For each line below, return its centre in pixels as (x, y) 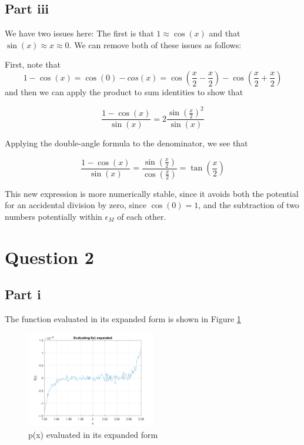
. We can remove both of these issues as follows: (155, 44)
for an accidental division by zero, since (76, 205)
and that (225, 33)
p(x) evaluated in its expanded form (93, 435)
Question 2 (49, 257)
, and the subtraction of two (249, 205)
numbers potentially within (54, 216)
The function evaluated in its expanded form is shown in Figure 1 (123, 318)
